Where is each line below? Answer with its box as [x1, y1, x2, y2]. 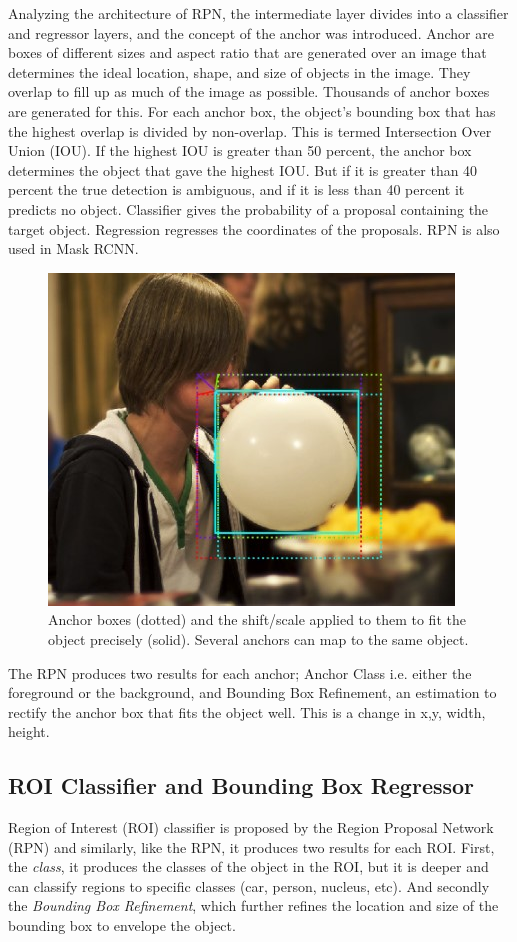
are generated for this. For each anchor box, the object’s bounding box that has [8, 100, 496, 121]
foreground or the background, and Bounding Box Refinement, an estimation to [8, 682, 497, 703]
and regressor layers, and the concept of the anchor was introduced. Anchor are [8, 22, 494, 43]
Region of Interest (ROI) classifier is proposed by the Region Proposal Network [8, 817, 494, 838]
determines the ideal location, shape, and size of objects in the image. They [8, 61, 471, 82]
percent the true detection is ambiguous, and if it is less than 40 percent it [8, 179, 465, 200]
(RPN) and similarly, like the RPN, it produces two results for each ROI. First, [8, 836, 495, 857]
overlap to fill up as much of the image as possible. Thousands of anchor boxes [8, 81, 490, 102]
